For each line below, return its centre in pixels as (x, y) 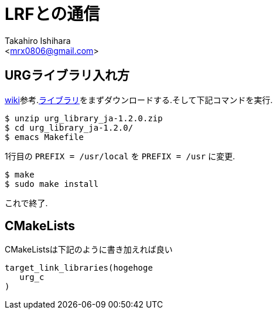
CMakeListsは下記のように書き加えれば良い (89, 250)
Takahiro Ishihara (38, 40)
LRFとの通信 (52, 14)
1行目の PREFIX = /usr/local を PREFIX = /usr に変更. (120, 156)
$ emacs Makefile (44, 137)
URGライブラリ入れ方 (67, 76)
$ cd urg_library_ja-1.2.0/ (69, 127)
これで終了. (26, 203)
